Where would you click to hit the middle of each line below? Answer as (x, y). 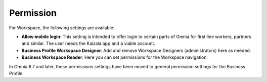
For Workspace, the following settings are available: (62, 28)
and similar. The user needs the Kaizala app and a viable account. (89, 43)
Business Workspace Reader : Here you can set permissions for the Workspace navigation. (114, 57)
